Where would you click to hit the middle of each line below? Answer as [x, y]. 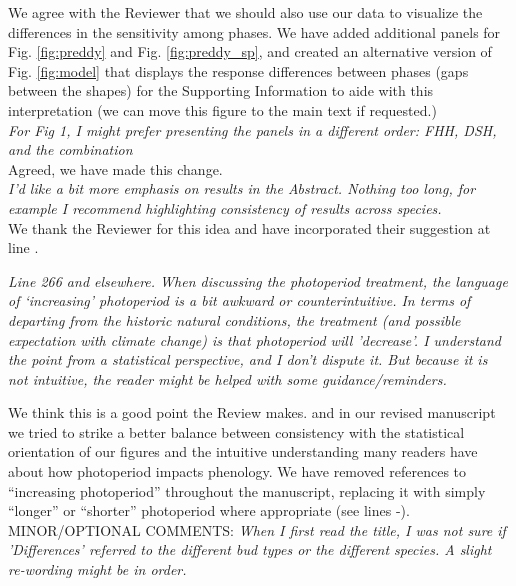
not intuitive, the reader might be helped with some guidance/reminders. [227, 378]
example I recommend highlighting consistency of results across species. [225, 207]
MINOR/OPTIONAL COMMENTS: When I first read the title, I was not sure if [257, 529]
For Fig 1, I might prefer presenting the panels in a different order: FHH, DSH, [252, 129]
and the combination [70, 149]
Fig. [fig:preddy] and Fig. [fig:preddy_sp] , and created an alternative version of [250, 51]
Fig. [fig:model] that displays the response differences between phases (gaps [238, 70]
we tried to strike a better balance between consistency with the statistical [236, 431]
